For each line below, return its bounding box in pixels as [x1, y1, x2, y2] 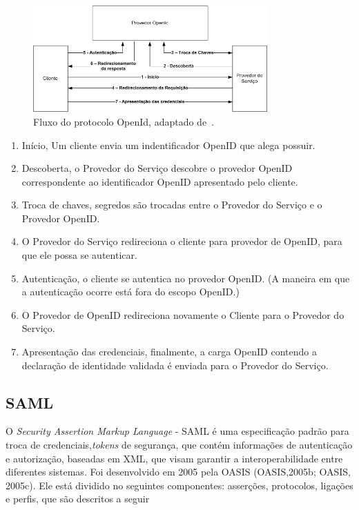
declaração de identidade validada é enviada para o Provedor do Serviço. [21, 357, 329, 372]
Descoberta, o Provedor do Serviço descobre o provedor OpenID [21, 161, 293, 175]
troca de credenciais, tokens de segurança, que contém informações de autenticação [6, 438, 353, 452]
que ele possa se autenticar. [21, 248, 137, 262]
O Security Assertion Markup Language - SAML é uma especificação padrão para [6, 424, 349, 438]
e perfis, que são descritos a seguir [6, 491, 150, 506]
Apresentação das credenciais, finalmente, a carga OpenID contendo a [21, 344, 317, 359]
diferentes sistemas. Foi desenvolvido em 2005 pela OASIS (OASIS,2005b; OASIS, [6, 464, 351, 479]
